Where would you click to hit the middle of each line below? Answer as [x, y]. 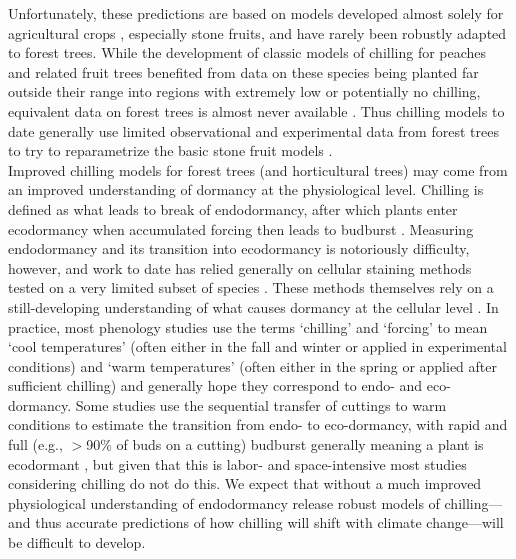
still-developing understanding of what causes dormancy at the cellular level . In [253, 306]
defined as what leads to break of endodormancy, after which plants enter [233, 208]
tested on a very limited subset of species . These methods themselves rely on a [251, 287]
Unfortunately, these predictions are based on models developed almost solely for [256, 13]
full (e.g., [35, 444]
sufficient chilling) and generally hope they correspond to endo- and [215, 385]
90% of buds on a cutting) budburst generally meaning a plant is [285, 444]
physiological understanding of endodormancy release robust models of [224, 502]
